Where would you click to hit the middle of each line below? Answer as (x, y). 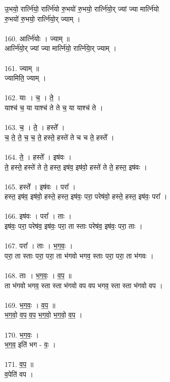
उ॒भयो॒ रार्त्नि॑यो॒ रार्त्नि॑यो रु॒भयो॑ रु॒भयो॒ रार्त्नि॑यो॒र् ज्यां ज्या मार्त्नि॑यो (82, 9)
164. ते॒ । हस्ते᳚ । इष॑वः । (38, 156)
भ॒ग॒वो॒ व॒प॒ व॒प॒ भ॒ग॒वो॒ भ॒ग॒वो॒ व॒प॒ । (44, 315)
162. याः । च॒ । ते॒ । (33, 98)
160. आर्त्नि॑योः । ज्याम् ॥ (37, 38)
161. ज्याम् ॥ (22, 68)
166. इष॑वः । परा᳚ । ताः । (38, 216)
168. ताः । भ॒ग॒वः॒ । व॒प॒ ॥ (38, 275)
